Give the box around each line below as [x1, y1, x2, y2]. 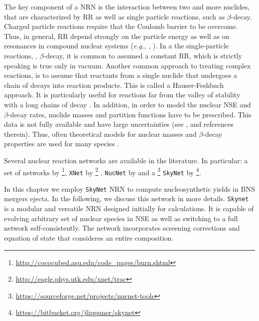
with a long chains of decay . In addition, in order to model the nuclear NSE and [4, 99, 251, 109]
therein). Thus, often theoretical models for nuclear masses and [4, 128, 197, 139]
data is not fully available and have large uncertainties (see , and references [4, 119, 234, 129]
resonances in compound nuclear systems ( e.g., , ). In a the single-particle [4, 40, 229, 51]
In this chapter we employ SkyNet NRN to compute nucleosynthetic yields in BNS [4, 183, 255, 194]
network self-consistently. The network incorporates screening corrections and [4, 223, 240, 233]
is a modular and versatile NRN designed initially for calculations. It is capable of [4, 203, 254, 214]
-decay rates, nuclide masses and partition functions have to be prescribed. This [7, 109, 252, 119]
